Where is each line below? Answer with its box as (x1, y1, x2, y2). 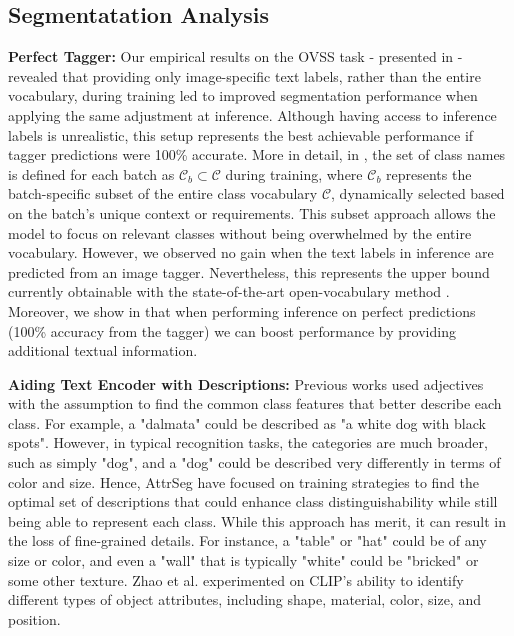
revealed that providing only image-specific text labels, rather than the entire (8, 65, 481, 86)
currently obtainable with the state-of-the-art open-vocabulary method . (8, 281, 450, 302)
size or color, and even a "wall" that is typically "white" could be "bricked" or (8, 550, 479, 571)
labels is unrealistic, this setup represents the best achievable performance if (8, 124, 474, 145)
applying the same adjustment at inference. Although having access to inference (8, 104, 497, 125)
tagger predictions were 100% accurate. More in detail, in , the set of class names (8, 144, 506, 165)
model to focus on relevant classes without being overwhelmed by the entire (8, 222, 472, 243)
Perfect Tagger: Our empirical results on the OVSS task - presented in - (8, 46, 463, 67)
